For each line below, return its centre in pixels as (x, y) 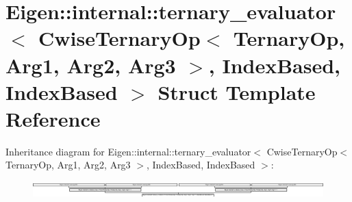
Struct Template (237, 91)
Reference (53, 118)
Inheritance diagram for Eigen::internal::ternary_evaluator (128, 151)
